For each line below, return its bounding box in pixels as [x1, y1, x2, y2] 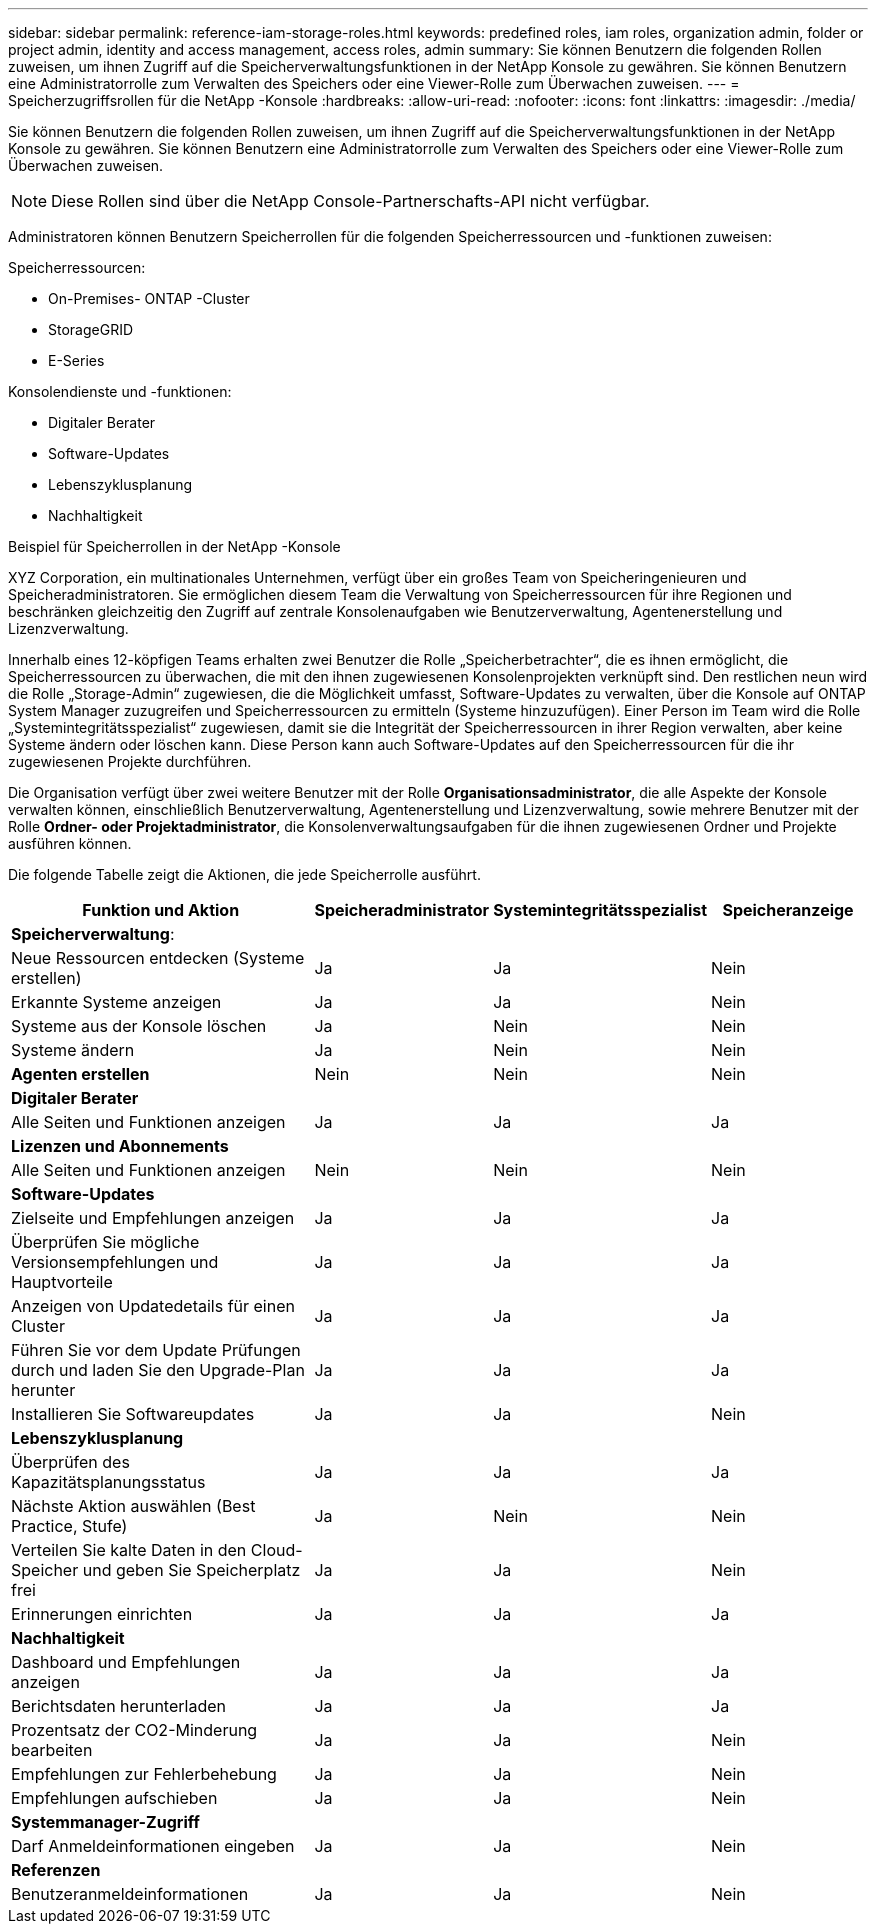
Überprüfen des [11, 1452, 130, 1472]
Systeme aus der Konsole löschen [11, 1016, 267, 1036]
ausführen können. [8, 835, 132, 852]
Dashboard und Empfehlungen [11, 1652, 241, 1672]
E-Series [48, 352, 105, 369]
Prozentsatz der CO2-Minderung [11, 1720, 258, 1740]
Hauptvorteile [11, 1272, 113, 1292]
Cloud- [250, 1540, 303, 1560]
